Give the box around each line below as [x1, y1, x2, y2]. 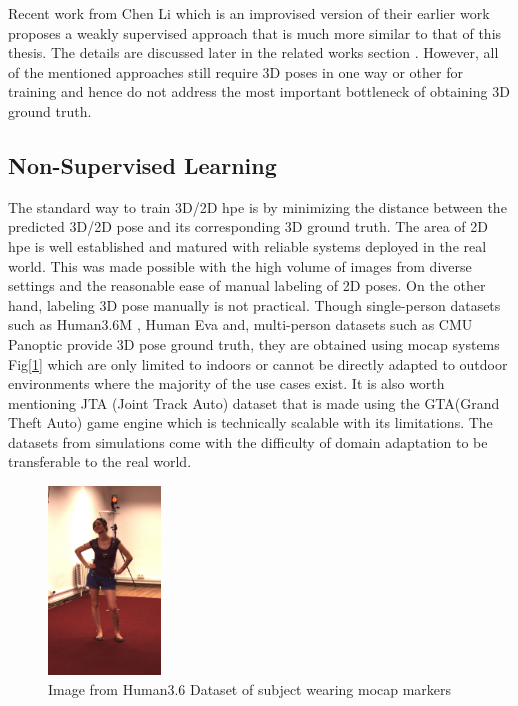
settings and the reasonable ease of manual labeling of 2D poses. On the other [8, 275, 486, 296]
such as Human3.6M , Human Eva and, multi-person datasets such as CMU [8, 314, 473, 335]
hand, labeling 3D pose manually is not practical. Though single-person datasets [8, 294, 501, 315]
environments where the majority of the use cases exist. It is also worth [8, 373, 445, 394]
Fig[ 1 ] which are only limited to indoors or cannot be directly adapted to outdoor [8, 353, 508, 374]
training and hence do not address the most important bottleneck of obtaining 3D [8, 81, 510, 102]
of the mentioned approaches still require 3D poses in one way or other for [8, 61, 463, 82]
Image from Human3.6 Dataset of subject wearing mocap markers [48, 678, 452, 699]
